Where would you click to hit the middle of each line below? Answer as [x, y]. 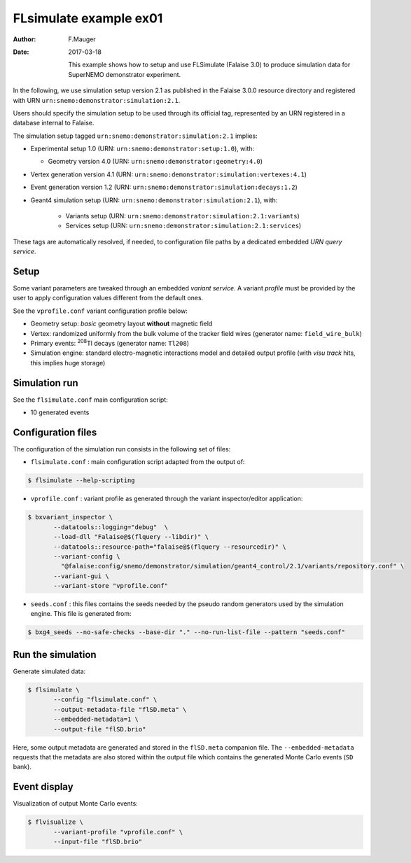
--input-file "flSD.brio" [98, 841]
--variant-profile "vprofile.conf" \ [118, 832]
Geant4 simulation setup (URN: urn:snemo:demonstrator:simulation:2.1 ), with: [154, 200]
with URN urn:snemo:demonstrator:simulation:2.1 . [97, 100]
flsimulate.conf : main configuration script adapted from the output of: [138, 462]
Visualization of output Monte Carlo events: [75, 804]
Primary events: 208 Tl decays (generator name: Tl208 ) [110, 343]
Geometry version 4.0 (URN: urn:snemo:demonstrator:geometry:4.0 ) [155, 162]
